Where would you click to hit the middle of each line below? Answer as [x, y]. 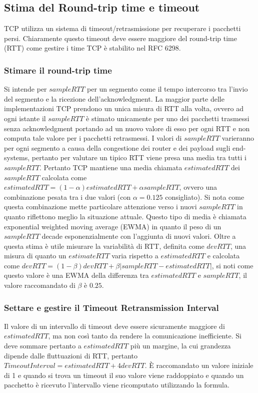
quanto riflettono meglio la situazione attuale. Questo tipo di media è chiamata [125, 216]
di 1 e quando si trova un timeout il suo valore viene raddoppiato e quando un [124, 375]
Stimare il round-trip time [58, 70]
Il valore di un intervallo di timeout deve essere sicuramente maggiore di [114, 326]
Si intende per [25, 89]
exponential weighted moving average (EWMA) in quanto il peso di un [113, 226]
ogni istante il [25, 118]
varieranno [238, 138]
